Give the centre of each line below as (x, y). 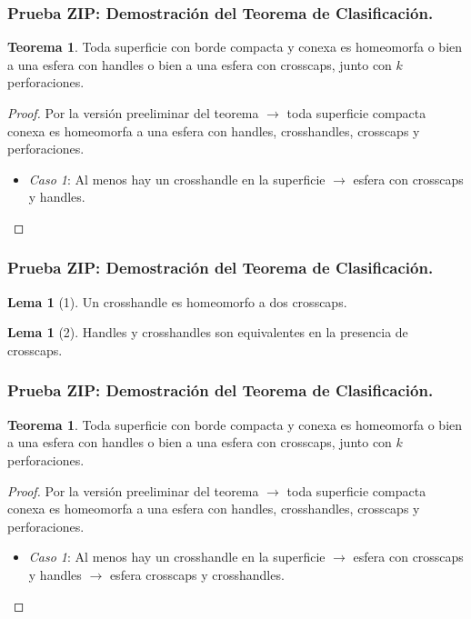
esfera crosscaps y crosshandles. (197, 574)
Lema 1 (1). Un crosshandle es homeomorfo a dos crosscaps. (177, 301)
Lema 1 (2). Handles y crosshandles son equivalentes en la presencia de (208, 332)
